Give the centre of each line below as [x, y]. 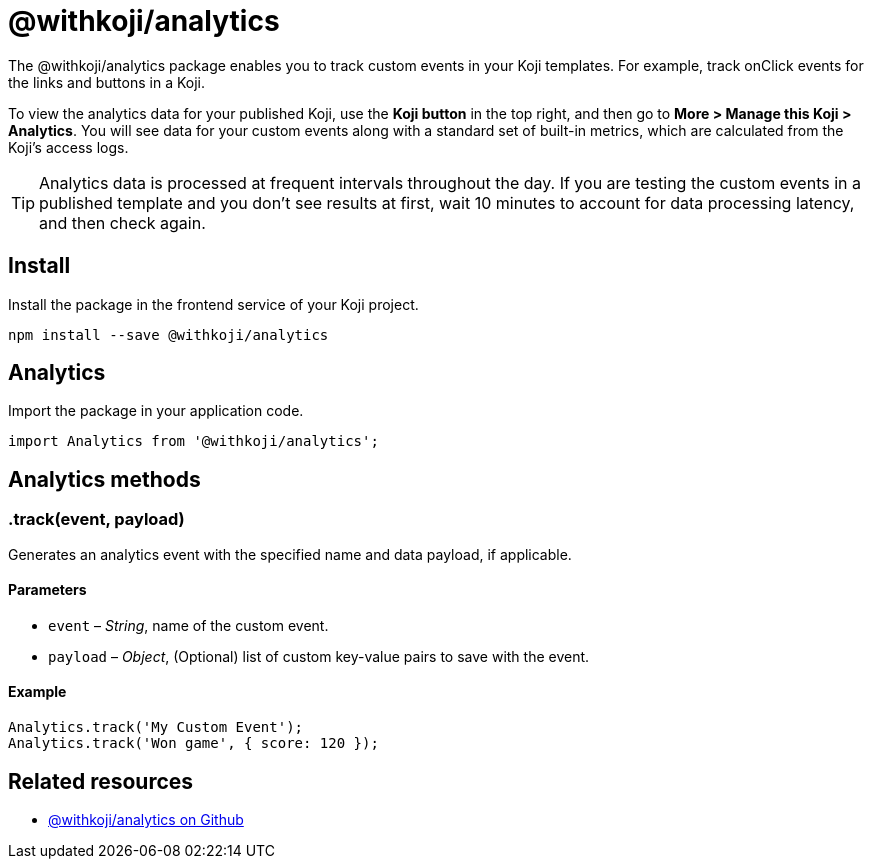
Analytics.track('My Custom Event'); [156, 727]
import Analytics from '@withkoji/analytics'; [193, 441]
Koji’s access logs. [68, 147]
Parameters [47, 590]
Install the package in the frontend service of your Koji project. [213, 304]
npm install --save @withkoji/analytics [168, 334]
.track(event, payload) [96, 519]
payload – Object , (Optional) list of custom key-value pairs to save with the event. [319, 656]
